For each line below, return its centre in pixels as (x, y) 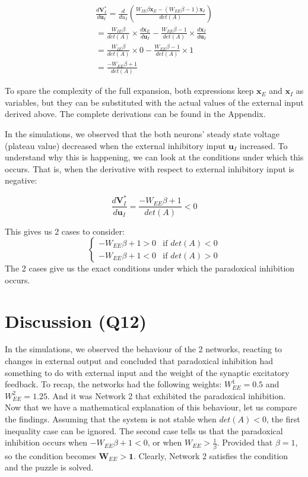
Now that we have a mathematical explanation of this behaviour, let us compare (151, 407)
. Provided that (245, 442)
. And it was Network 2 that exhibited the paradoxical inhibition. (167, 395)
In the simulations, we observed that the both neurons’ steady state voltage (142, 134)
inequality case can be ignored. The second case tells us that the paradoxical (144, 430)
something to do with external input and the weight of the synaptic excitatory (147, 372)
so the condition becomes (50, 455)
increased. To (263, 145)
